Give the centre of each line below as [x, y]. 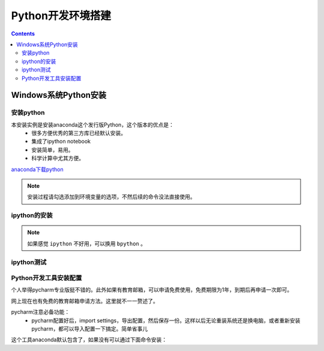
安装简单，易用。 [52, 149]
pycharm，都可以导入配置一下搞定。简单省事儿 [90, 329]
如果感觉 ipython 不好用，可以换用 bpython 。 [87, 244]
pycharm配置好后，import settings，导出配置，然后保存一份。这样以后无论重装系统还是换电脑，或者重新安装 [166, 320]
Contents [23, 34]
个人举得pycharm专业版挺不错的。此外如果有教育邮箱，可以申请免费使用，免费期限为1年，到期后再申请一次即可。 [152, 290]
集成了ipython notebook [61, 142]
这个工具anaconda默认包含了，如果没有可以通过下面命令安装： [89, 340]
